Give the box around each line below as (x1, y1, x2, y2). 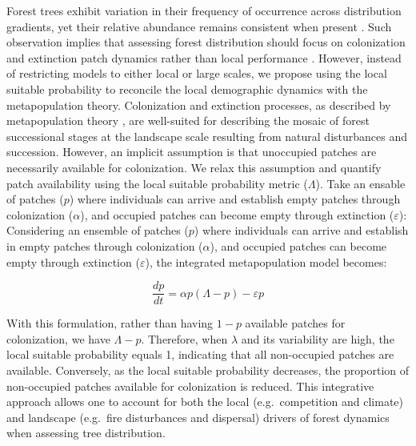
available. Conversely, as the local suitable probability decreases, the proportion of (6, 361, 410, 378)
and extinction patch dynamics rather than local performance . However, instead (6, 49, 402, 66)
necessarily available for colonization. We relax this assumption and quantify (6, 159, 382, 175)
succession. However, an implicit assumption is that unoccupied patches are (6, 143, 377, 160)
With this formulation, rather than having (6, 315, 214, 331)
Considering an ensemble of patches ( (6, 222, 189, 239)
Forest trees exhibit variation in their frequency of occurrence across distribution (6, 2, 402, 18)
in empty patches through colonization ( (6, 237, 203, 254)
